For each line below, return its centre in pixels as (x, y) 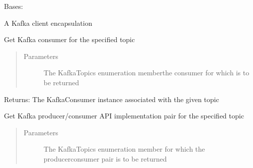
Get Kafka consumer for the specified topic (70, 39)
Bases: (14, 6)
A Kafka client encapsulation (48, 23)
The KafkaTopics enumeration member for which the (124, 149)
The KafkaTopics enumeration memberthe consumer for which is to (146, 73)
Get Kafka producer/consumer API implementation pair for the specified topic (124, 116)
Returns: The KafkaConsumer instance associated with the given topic (112, 99)
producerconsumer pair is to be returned (105, 158)
